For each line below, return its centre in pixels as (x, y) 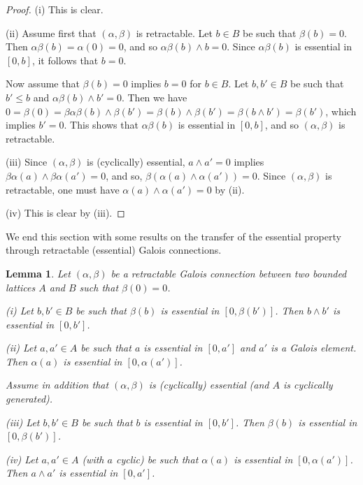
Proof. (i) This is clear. (55, 9)
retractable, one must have (63, 189)
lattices (21, 287)
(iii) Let (23, 422)
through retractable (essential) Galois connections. (114, 250)
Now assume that (43, 84)
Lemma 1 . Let (38, 273)
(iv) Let (22, 459)
